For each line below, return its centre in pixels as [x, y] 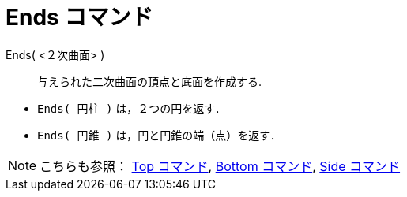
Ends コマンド [79, 17]
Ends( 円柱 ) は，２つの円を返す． [132, 108]
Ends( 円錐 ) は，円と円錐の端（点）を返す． [159, 135]
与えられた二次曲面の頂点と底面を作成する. [150, 81]
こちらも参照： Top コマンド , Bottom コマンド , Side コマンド [220, 166]
